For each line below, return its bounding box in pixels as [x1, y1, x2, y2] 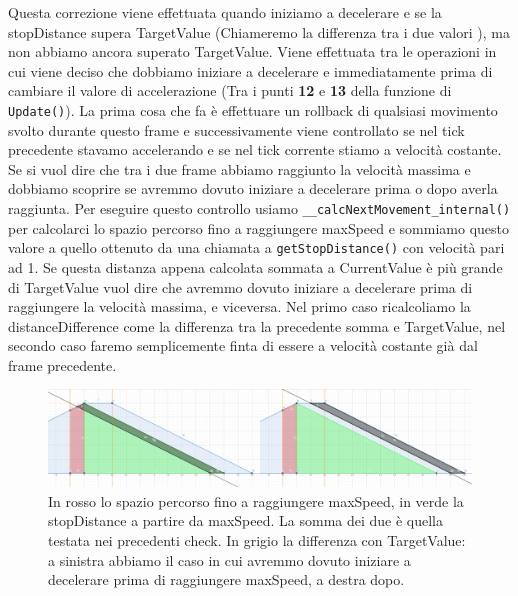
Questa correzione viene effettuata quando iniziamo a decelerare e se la [8, 2, 442, 22]
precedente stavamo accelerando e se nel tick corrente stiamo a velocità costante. [8, 139, 502, 160]
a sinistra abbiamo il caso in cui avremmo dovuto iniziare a [48, 549, 411, 570]
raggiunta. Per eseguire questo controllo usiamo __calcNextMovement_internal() [8, 198, 511, 218]
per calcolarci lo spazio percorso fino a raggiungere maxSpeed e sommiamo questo [8, 217, 510, 238]
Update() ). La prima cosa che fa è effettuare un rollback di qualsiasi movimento [8, 99, 498, 120]
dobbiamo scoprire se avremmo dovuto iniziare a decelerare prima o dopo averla [8, 178, 498, 199]
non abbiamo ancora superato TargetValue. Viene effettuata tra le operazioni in [8, 41, 497, 62]
